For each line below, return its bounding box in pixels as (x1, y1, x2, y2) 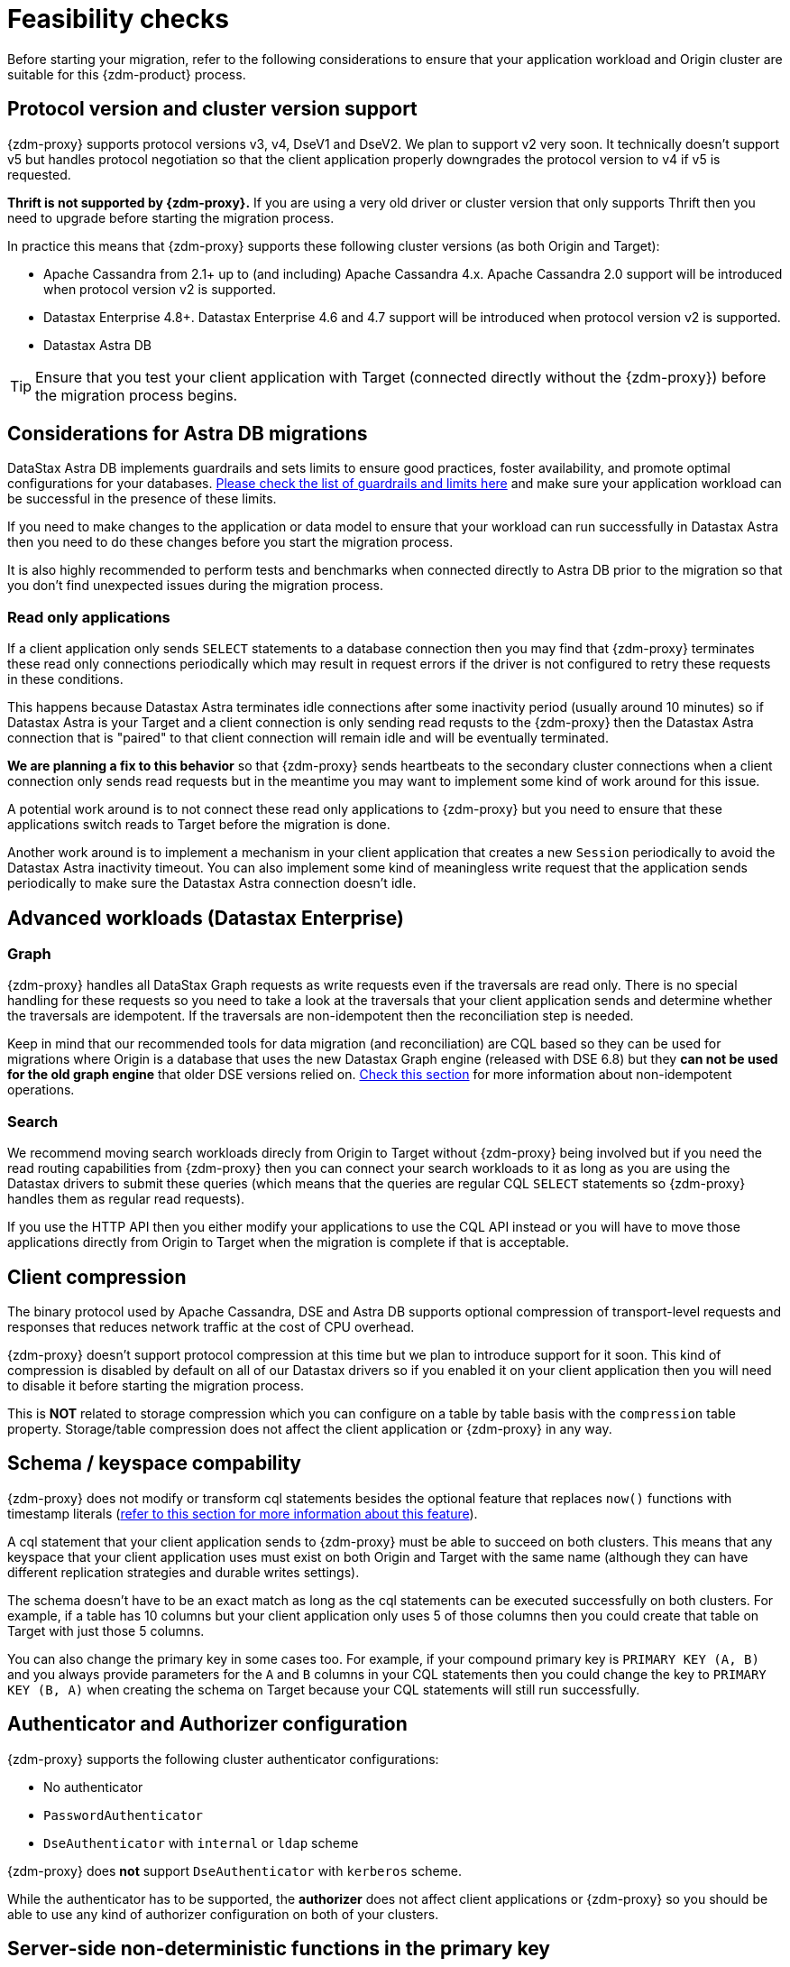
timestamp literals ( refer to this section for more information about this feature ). (7, 1505, 478, 1521)
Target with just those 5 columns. (7, 1622, 205, 1639)
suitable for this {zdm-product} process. (7, 66, 246, 82)
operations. (7, 1082, 75, 1098)
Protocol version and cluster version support (7, 97, 418, 121)
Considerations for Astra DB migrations (7, 422, 368, 446)
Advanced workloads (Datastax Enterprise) (7, 906, 405, 929)
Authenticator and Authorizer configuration (7, 1713, 408, 1736)
